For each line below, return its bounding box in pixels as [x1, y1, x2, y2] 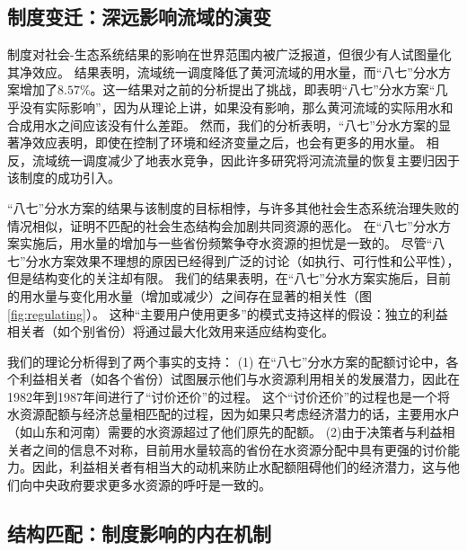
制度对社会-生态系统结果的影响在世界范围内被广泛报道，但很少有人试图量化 [7, 45, 452, 64]
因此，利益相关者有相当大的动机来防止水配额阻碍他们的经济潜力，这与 [31, 458, 447, 476]
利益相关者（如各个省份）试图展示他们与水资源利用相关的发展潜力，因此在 [19, 369, 460, 388]
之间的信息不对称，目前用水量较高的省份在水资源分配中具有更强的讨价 [31, 440, 447, 458]
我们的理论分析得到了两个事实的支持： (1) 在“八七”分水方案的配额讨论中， [7, 351, 446, 370]
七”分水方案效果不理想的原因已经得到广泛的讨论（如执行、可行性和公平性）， [7, 251, 460, 270]
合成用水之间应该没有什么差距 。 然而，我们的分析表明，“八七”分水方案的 [7, 115, 438, 134]
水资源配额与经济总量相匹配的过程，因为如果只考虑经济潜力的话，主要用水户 [7, 404, 460, 423]
